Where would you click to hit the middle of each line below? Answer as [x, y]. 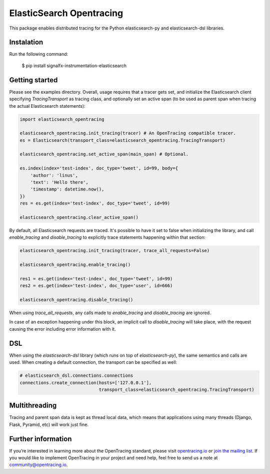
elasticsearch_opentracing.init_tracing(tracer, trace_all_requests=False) [115, 251]
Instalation [26, 42]
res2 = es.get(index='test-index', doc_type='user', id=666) [96, 286]
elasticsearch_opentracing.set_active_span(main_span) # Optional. [104, 154]
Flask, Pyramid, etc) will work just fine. [49, 424]
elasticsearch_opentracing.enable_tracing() [75, 265]
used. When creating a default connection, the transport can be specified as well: [93, 362]
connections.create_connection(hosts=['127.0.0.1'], [86, 383]
